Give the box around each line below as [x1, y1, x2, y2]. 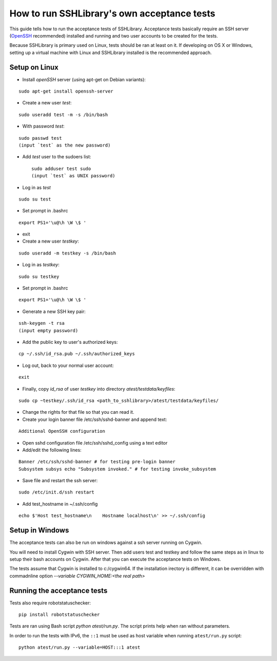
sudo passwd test [18, 135, 62, 141]
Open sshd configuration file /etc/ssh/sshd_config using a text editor [22, 439, 168, 446]
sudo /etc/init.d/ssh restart [18, 489, 95, 495]
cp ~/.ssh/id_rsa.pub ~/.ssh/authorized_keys [18, 351, 135, 357]
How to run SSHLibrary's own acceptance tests [9, 8, 215, 19]
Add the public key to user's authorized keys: [22, 339, 118, 345]
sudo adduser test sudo [31, 166, 91, 172]
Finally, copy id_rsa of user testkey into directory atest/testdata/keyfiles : [22, 385, 175, 392]
